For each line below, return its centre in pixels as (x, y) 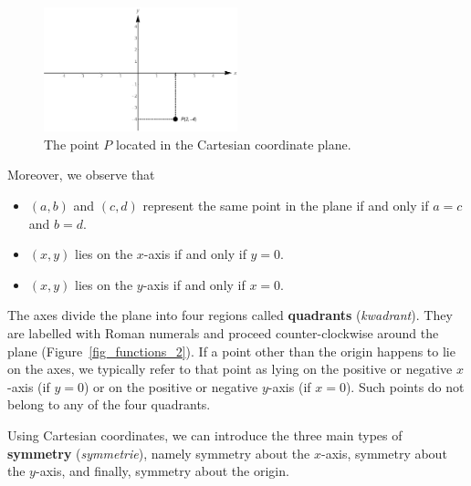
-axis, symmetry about (384, 453)
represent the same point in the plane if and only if (286, 205)
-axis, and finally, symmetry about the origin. (162, 471)
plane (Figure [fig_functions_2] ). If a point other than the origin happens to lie (231, 351)
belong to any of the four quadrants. (109, 404)
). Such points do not (405, 386)
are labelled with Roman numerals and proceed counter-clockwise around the (223, 332)
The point (72, 144)
